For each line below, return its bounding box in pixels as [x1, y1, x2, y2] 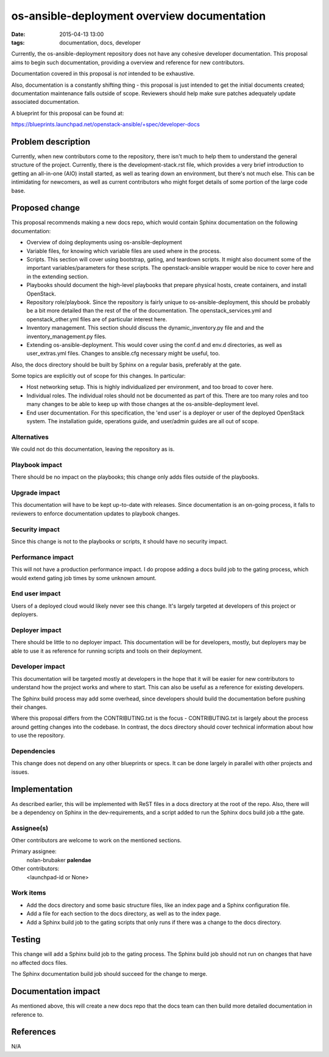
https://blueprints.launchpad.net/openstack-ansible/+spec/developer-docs [11, 121, 200, 128]
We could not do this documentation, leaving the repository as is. [11, 446, 175, 453]
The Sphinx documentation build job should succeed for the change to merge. [11, 970, 208, 978]
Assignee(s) [11, 824, 49, 832]
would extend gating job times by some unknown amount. [11, 574, 157, 581]
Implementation [11, 784, 73, 794]
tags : [11, 38, 25, 46]
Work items [11, 888, 46, 897]
